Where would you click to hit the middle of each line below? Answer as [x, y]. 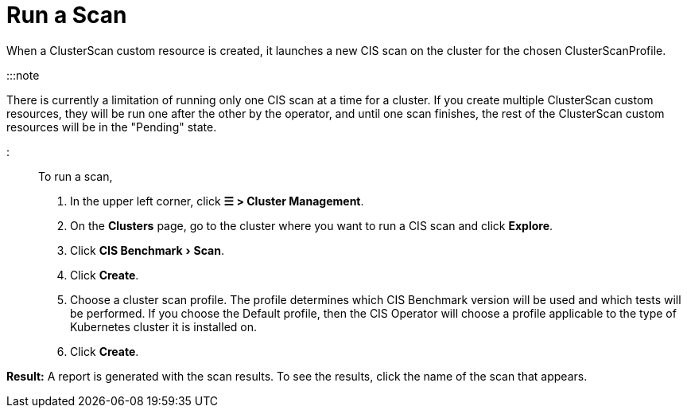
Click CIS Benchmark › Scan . [147, 250]
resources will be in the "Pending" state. [112, 127]
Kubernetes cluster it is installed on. [164, 326]
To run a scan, [76, 176]
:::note [23, 75]
